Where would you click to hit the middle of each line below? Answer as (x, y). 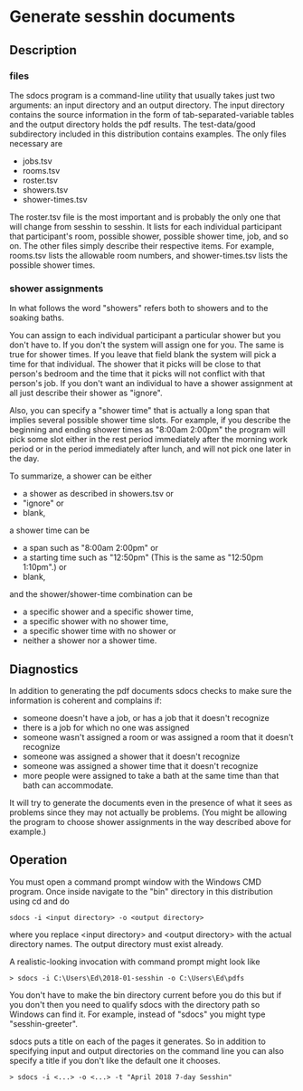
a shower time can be (50, 530)
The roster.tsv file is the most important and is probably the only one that (145, 217)
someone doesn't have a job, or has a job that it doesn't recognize (146, 717)
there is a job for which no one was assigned (106, 727)
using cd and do (39, 901)
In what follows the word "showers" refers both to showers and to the (139, 308)
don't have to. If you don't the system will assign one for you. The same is (147, 345)
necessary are (36, 143)
